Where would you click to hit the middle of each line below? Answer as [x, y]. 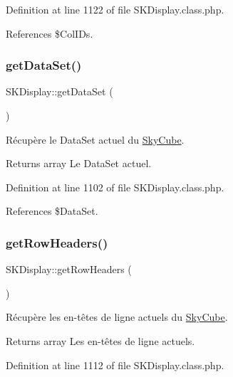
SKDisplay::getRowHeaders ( [69, 269]
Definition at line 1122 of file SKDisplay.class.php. [115, 9]
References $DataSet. [52, 211]
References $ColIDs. [50, 33]
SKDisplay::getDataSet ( [59, 91]
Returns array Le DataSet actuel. [79, 163]
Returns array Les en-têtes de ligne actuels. [100, 340]
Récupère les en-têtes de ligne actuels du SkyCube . [117, 317]
